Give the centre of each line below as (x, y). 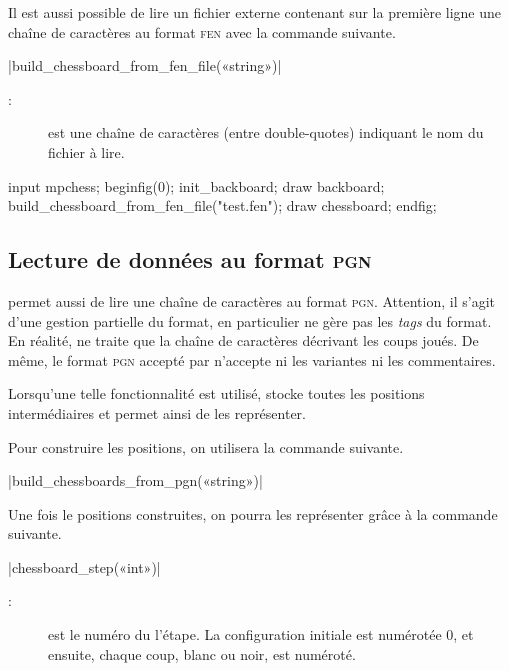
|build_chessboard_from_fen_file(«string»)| (145, 65)
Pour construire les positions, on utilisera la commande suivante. (206, 446)
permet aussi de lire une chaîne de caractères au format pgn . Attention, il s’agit (251, 300)
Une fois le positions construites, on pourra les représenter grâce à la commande (253, 513)
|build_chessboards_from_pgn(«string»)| (135, 480)
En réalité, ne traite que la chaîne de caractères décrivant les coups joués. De (243, 340)
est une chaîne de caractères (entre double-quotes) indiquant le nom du (266, 132)
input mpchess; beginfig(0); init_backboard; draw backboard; (196, 185)
